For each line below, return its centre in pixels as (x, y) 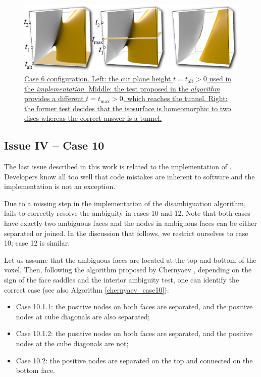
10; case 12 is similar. (37, 243)
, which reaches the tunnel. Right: (175, 98)
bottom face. (35, 370)
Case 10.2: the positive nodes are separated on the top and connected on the (134, 360)
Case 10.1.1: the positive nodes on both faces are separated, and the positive (134, 307)
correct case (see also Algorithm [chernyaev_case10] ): (87, 289)
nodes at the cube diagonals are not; (72, 343)
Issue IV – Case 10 (54, 145)
